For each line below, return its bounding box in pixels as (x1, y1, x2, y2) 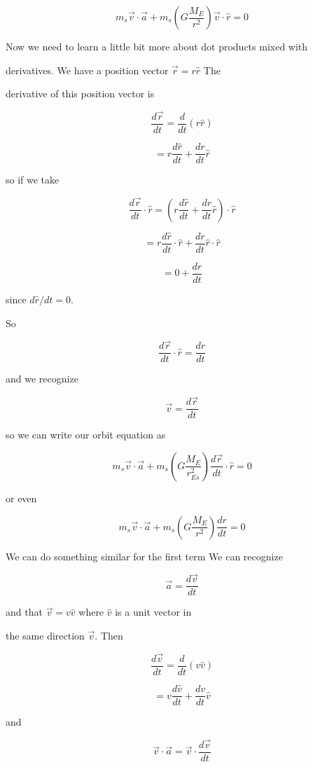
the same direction (6, 628, 85, 642)
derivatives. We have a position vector (6, 62, 169, 77)
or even (6, 490, 37, 505)
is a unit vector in (115, 604, 192, 619)
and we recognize (6, 371, 78, 386)
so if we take (6, 172, 60, 187)
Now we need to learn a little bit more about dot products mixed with (6, 39, 308, 53)
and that (6, 604, 43, 619)
